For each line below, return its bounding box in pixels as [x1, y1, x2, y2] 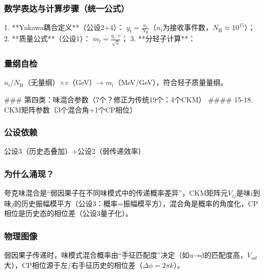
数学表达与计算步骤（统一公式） [4, 2, 129, 14]
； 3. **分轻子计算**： [121, 33, 196, 44]
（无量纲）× [23, 77, 65, 88]
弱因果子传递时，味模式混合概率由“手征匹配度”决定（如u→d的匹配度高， [4, 250, 247, 260]
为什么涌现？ [4, 167, 55, 180]
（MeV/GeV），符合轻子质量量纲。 [114, 77, 228, 88]
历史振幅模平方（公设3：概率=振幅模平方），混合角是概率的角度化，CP [21, 198, 258, 208]
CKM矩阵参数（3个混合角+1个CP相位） [4, 104, 137, 115]
